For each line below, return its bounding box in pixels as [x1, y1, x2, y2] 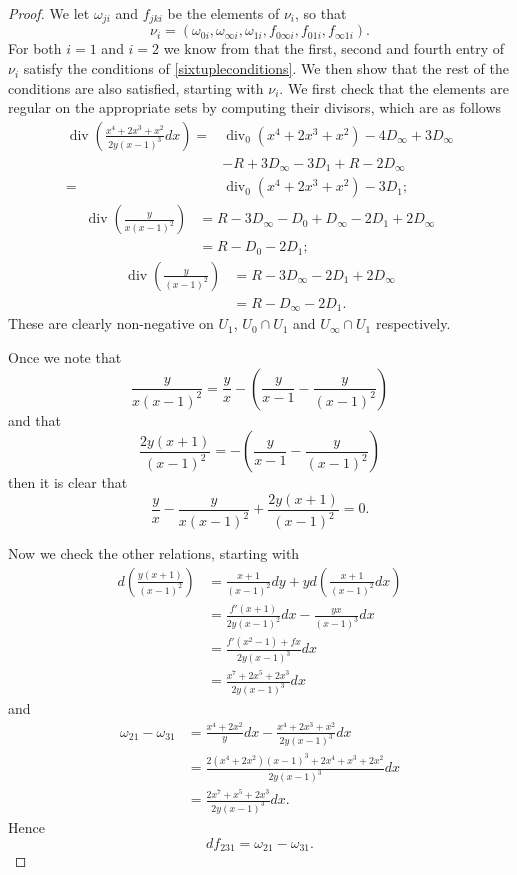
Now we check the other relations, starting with [8, 543, 300, 564]
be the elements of [167, 3, 280, 23]
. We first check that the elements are [279, 77, 509, 98]
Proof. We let [8, 3, 90, 23]
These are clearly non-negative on [8, 313, 214, 334]
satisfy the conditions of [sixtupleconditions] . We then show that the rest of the [23, 58, 509, 79]
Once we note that [8, 347, 122, 367]
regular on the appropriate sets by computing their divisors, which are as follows [8, 97, 502, 118]
